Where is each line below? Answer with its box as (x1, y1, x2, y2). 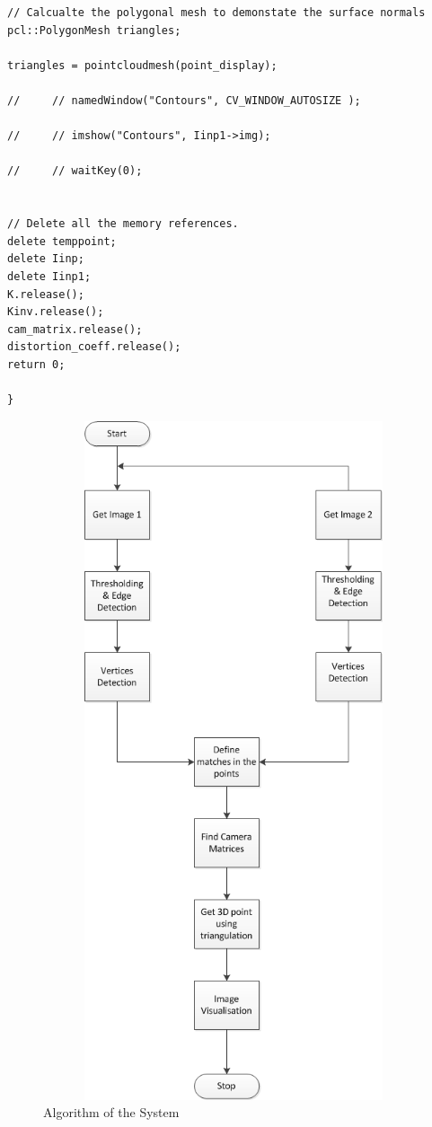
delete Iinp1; (7, 269, 92, 283)
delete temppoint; (7, 234, 117, 248)
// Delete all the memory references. (7, 217, 239, 231)
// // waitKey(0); (7, 164, 143, 178)
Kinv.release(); (7, 305, 104, 319)
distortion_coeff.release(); (7, 340, 181, 354)
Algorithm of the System (43, 1103, 180, 1122)
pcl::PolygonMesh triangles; (7, 23, 181, 37)
